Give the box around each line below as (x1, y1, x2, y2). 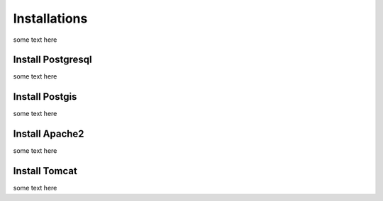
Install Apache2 (13, 128, 84, 140)
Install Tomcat (13, 165, 77, 177)
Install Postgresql (13, 54, 92, 66)
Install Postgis (13, 91, 77, 103)
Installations (13, 11, 88, 26)
